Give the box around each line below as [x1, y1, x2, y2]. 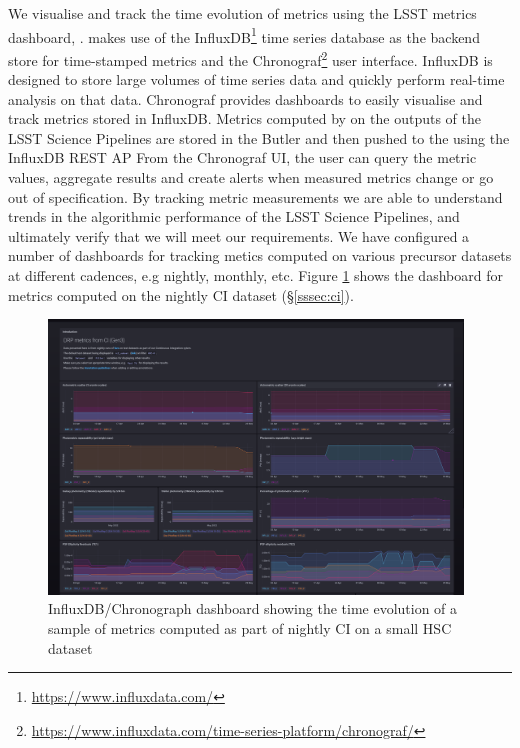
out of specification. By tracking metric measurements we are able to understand [8, 186, 503, 207]
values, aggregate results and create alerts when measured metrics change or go [8, 167, 494, 188]
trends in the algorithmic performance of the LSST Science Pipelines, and [8, 206, 460, 227]
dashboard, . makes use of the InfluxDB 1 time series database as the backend [8, 23, 480, 47]
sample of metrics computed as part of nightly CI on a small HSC [48, 617, 452, 638]
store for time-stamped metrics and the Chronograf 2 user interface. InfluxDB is [8, 46, 493, 70]
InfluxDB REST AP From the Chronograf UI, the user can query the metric [8, 147, 477, 168]
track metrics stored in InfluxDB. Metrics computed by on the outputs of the [8, 108, 481, 129]
